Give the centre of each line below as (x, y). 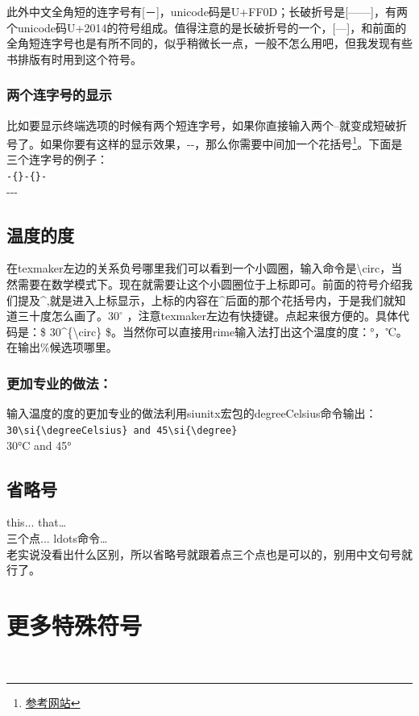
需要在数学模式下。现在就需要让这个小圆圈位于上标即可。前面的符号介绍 (209, 284)
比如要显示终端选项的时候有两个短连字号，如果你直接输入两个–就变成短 (195, 125)
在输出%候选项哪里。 (62, 347)
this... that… (37, 522)
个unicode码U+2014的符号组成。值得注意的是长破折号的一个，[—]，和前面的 (207, 27)
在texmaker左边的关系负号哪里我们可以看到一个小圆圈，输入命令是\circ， (199, 268)
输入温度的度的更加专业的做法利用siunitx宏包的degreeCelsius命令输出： (192, 413)
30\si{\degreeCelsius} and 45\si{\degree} (122, 430)
